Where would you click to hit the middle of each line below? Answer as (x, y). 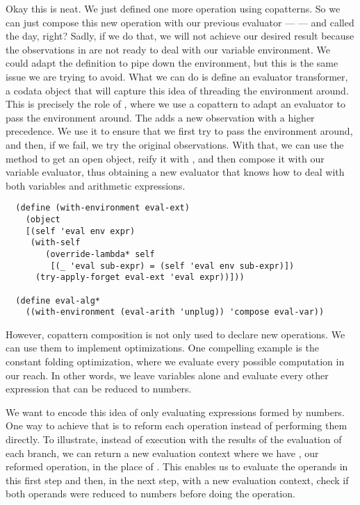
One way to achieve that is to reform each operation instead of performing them (177, 425)
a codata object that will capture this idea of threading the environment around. (177, 90)
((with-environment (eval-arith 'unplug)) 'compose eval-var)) (175, 312)
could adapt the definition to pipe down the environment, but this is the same (172, 63)
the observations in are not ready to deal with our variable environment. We (168, 49)
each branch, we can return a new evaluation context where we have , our (162, 453)
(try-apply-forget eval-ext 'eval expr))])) (140, 278)
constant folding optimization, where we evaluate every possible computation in (175, 362)
